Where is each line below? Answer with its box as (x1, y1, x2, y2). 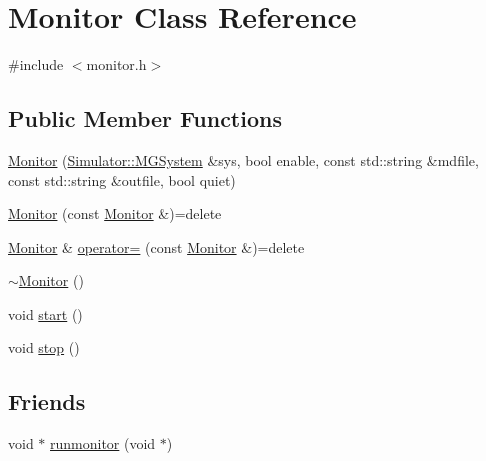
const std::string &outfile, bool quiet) (8, 169, 236, 190)
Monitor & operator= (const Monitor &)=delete (8, 236, 305, 257)
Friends (8, 386, 86, 417)
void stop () (8, 337, 80, 358)
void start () (8, 303, 83, 324)
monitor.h (86, 54, 147, 75)
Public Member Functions (8, 103, 282, 134)
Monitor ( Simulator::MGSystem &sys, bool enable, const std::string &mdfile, (8, 149, 479, 170)
